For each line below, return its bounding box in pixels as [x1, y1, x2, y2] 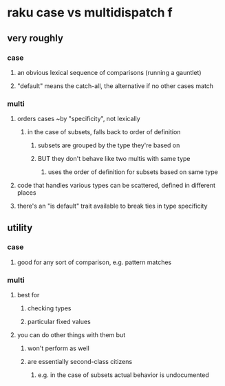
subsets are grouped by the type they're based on [37, 141, 180, 149]
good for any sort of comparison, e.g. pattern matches [17, 258, 172, 266]
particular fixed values [27, 318, 91, 326]
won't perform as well [27, 344, 89, 352]
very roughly [7, 32, 64, 44]
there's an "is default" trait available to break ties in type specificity [17, 202, 208, 211]
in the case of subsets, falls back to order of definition [27, 128, 181, 136]
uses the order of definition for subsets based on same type [47, 168, 218, 176]
